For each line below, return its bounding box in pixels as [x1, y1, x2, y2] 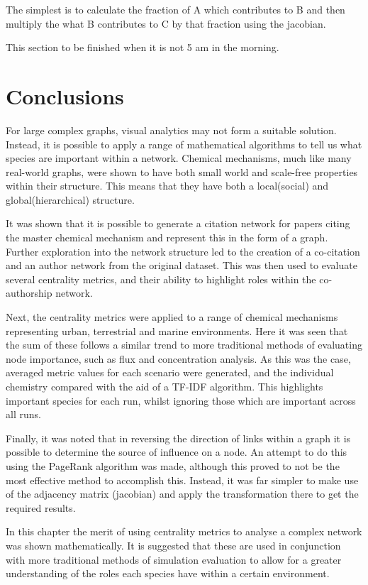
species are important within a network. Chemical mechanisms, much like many [6, 151, 352, 165]
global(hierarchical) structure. [6, 192, 135, 207]
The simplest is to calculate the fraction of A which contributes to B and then [6, 2, 345, 16]
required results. [6, 500, 76, 515]
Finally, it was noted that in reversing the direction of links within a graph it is [6, 430, 351, 445]
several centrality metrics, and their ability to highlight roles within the [6, 271, 316, 286]
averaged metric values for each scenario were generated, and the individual [6, 365, 334, 380]
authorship [6, 285, 52, 300]
